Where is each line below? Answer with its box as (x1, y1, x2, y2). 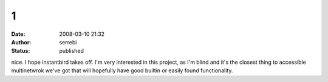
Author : (11, 38, 32, 46)
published (59, 47, 84, 55)
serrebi (59, 38, 77, 46)
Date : (11, 30, 26, 38)
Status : (11, 47, 30, 55)
